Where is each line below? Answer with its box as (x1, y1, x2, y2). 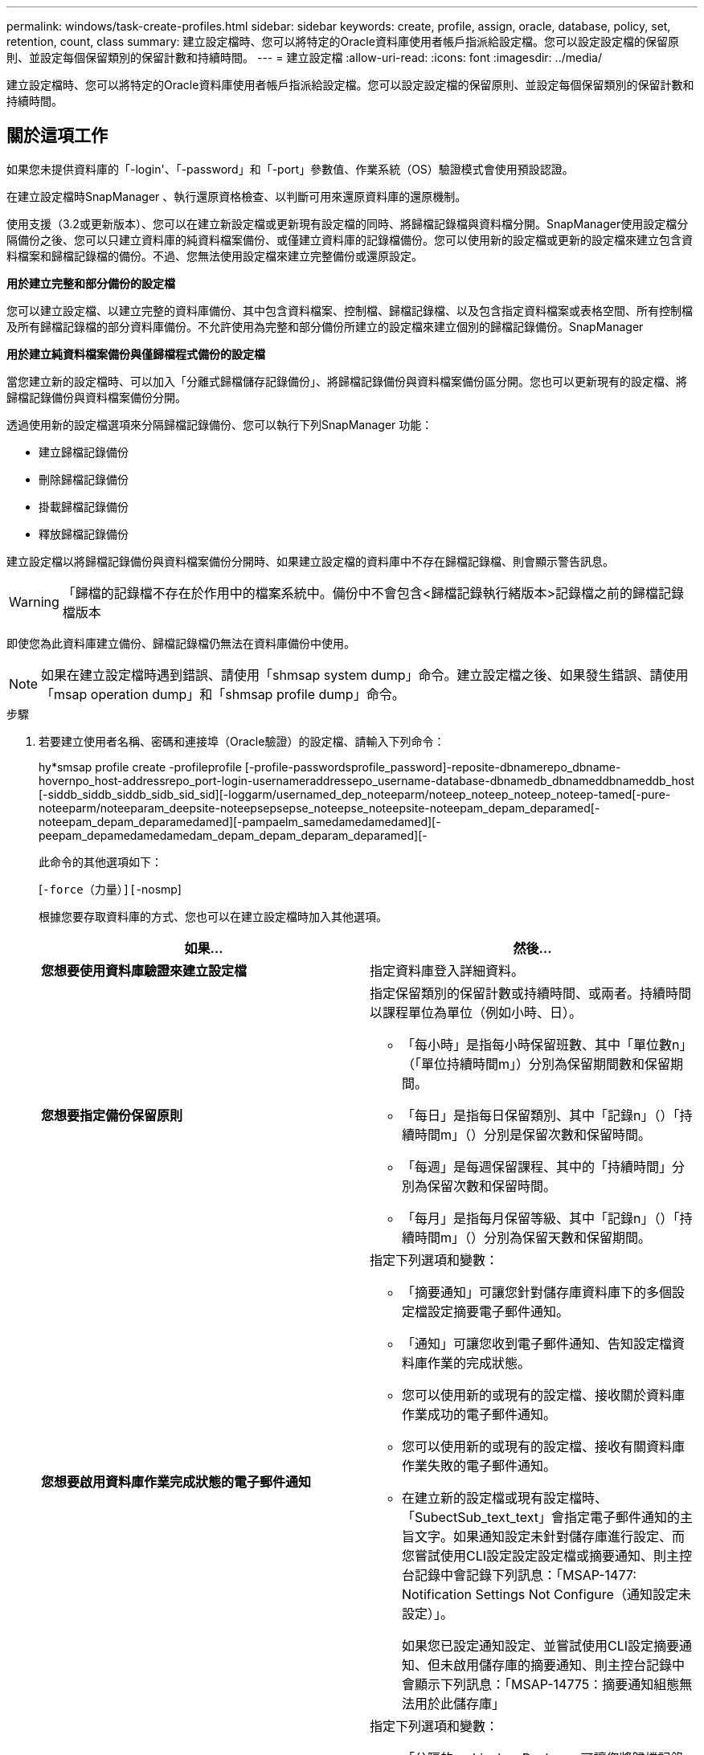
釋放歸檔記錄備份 (39, 526, 129, 541)
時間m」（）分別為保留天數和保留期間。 (415, 1229, 652, 1246)
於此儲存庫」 (428, 1695, 505, 1712)
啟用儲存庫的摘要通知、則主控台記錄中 (453, 1656, 686, 1673)
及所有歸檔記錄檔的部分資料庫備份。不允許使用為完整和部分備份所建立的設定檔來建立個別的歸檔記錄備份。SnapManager (6, 319, 644, 333)
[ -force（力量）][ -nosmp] (39, 882, 182, 896)
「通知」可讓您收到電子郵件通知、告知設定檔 (402, 1335, 673, 1352)
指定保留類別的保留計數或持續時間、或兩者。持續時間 (370, 984, 692, 1001)
